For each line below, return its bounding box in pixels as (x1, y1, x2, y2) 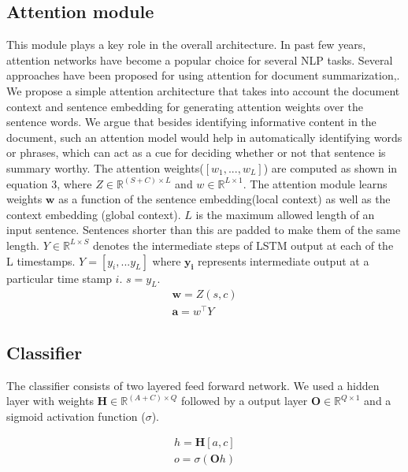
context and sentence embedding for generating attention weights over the (6, 98, 363, 114)
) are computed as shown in (263, 159, 398, 176)
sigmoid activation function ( (6, 407, 146, 424)
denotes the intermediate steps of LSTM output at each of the (92, 236, 394, 253)
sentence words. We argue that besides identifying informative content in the (6, 113, 376, 130)
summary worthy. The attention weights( (6, 159, 204, 176)
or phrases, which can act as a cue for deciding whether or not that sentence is (6, 144, 386, 161)
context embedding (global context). (6, 206, 181, 222)
